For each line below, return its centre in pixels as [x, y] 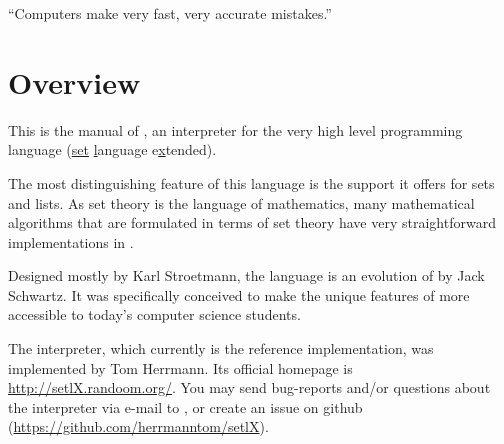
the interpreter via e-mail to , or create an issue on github [185, 406]
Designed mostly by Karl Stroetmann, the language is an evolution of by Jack [246, 275]
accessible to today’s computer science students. [154, 314]
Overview [74, 81]
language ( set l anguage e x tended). [112, 149]
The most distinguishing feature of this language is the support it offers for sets [251, 182]
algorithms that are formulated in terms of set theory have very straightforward [252, 222]
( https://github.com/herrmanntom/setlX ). [138, 426]
